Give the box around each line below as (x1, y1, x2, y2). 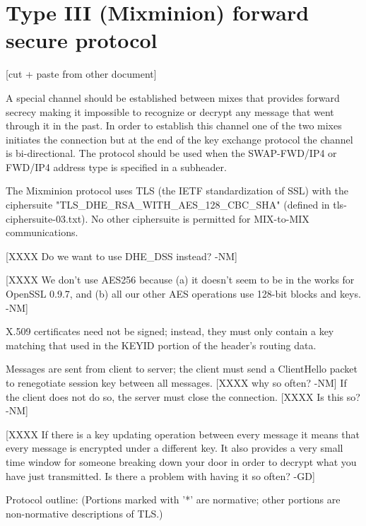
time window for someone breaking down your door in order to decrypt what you (6, 454, 357, 469)
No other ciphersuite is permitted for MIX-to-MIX (91, 211, 309, 226)
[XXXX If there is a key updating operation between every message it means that (6, 426, 360, 441)
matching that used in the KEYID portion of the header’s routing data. (6, 337, 317, 352)
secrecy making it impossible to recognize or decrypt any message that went (6, 104, 334, 119)
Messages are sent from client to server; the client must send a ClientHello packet (6, 361, 358, 376)
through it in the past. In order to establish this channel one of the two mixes (6, 118, 342, 133)
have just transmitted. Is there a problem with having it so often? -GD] (6, 468, 315, 483)
